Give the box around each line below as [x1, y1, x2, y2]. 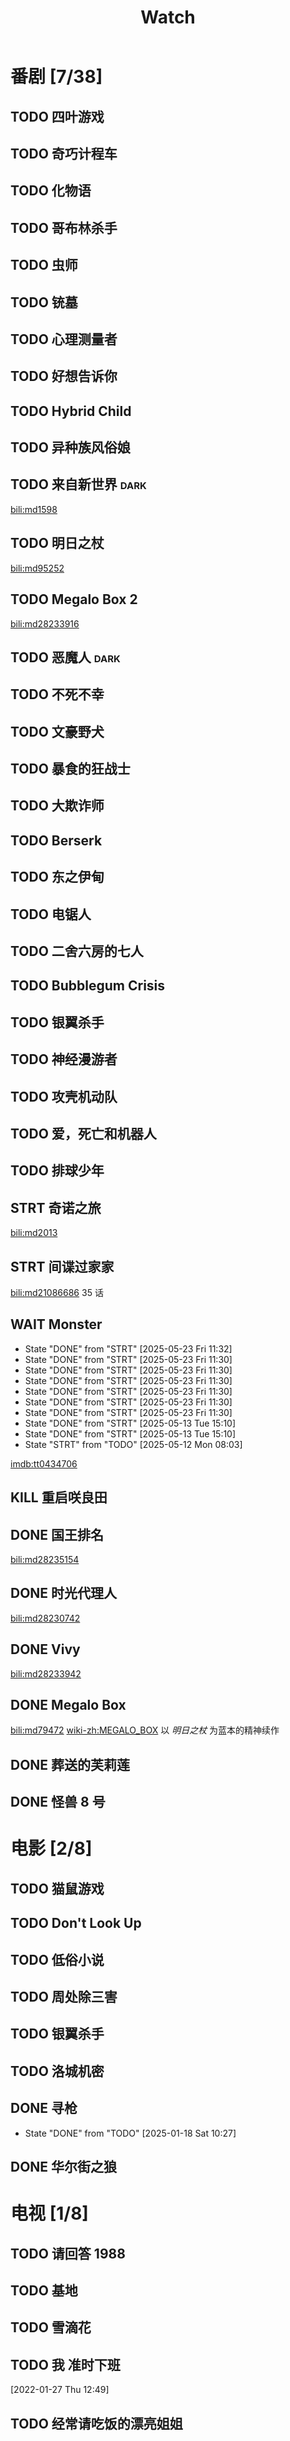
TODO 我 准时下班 [10, 2356, 121, 2373]
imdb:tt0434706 [10, 1457, 78, 1470]
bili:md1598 [10, 503, 58, 515]
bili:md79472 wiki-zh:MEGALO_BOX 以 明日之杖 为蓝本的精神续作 [10, 1724, 280, 1736]
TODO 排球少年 [10, 1162, 105, 1180]
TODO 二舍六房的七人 [10, 943, 144, 960]
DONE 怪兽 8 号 [10, 1794, 106, 1811]
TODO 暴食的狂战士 [10, 761, 131, 778]
